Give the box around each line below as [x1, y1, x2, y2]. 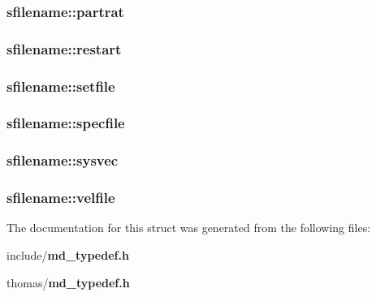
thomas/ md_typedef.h [6, 273, 130, 291]
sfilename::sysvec [6, 150, 119, 170]
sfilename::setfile [6, 75, 115, 96]
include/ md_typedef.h [6, 247, 129, 264]
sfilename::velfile [6, 187, 115, 208]
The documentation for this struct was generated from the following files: [6, 219, 371, 236]
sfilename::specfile [6, 113, 125, 133]
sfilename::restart [6, 38, 122, 58]
